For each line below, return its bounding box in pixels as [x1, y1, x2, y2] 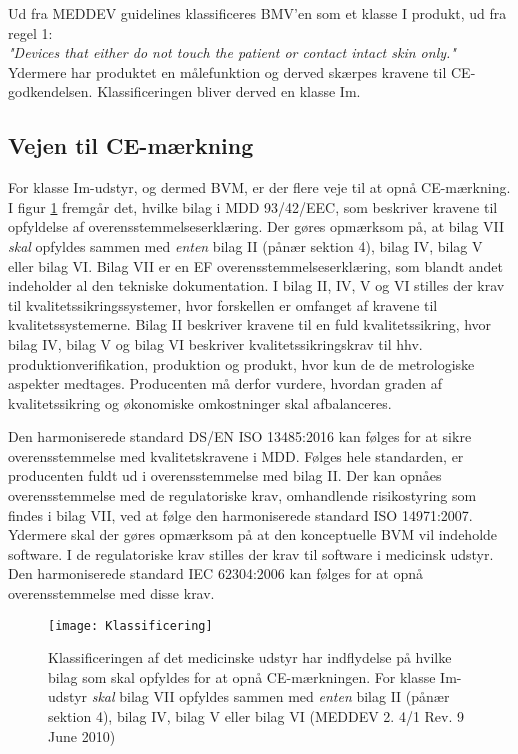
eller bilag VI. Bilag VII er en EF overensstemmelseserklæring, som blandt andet [8, 255, 504, 276]
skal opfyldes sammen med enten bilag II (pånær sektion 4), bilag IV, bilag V [8, 235, 483, 256]
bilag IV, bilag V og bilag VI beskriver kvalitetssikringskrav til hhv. [8, 333, 423, 354]
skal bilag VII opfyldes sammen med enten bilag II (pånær [91, 686, 450, 707]
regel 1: [8, 22, 53, 43]
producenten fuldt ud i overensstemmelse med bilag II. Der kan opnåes [8, 465, 442, 486]
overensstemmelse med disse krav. [8, 583, 215, 604]
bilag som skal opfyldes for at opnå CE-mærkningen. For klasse [48, 666, 436, 687]
